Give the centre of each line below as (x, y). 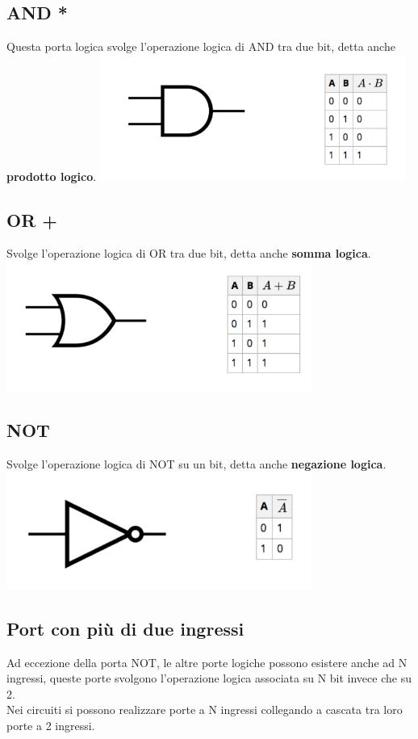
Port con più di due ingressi (125, 628)
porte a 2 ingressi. (51, 725)
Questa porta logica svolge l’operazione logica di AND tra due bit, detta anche (201, 46)
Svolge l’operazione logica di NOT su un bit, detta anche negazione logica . (196, 464)
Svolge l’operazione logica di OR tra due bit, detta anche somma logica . (189, 253)
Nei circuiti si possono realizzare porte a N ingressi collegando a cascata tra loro (205, 710)
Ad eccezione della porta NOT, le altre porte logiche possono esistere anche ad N (207, 662)
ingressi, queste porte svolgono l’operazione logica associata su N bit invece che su (209, 678)
